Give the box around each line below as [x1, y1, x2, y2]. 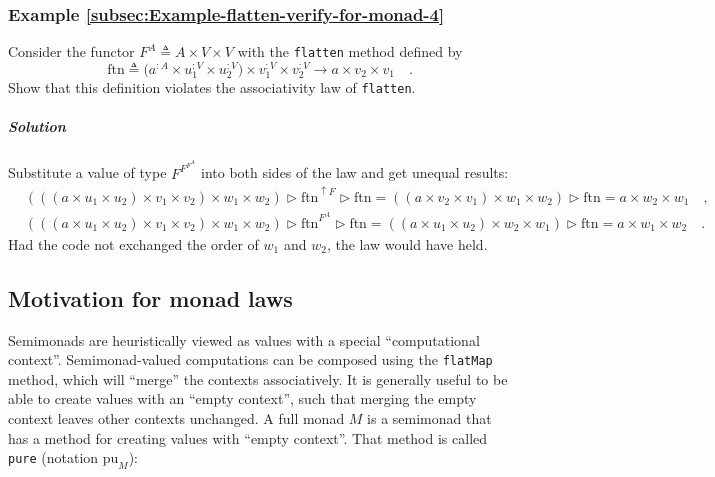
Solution [8, 116, 66, 137]
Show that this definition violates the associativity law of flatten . [8, 77, 416, 98]
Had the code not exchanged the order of [8, 233, 259, 254]
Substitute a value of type [8, 162, 167, 183]
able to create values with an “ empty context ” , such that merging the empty [8, 388, 477, 409]
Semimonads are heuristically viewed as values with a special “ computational [8, 329, 480, 350]
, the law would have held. [326, 233, 488, 254]
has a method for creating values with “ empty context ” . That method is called [8, 427, 488, 448]
